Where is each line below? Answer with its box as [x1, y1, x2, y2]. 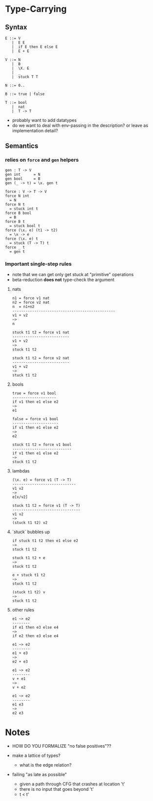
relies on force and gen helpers [5, 157, 79, 164]
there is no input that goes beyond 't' [19, 786, 94, 792]
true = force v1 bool [12, 391, 56, 396]
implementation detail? [12, 128, 58, 133]
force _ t [5, 245, 25, 250]
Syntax [5, 23, 27, 31]
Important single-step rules [5, 260, 72, 267]
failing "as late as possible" [12, 771, 67, 777]
